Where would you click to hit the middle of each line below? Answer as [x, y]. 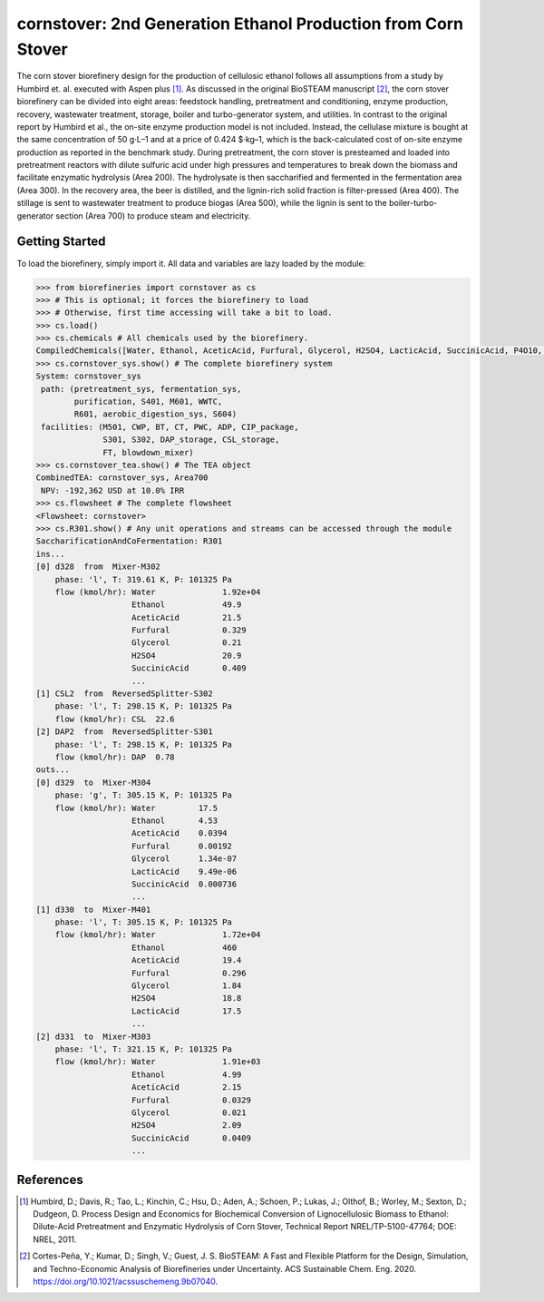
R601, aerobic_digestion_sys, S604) [155, 414]
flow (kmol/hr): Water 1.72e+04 [158, 935]
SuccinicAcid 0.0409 [191, 1138]
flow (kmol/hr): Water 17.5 [136, 808]
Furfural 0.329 [189, 630]
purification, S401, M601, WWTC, [148, 402]
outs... [53, 770]
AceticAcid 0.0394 [180, 833]
